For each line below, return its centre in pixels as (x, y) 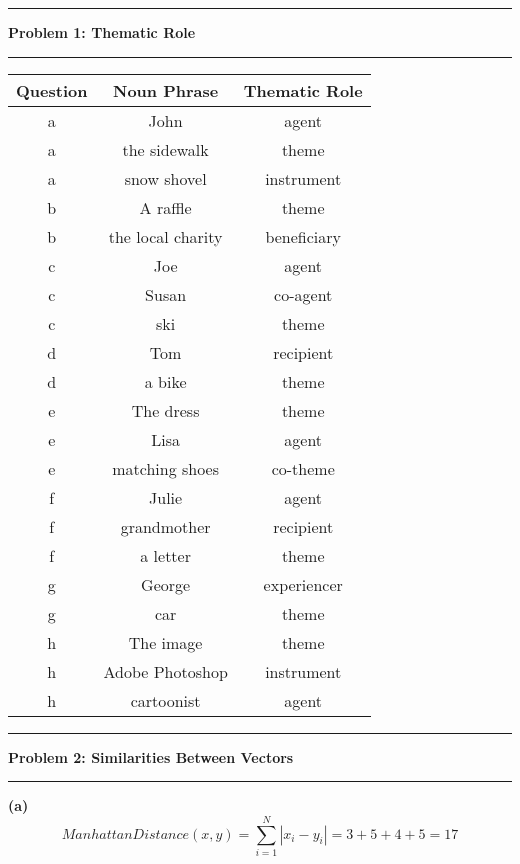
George (166, 584)
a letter (165, 555)
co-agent (303, 294)
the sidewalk (165, 149)
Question (52, 90)
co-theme (303, 468)
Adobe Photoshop (165, 671)
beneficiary (303, 236)
